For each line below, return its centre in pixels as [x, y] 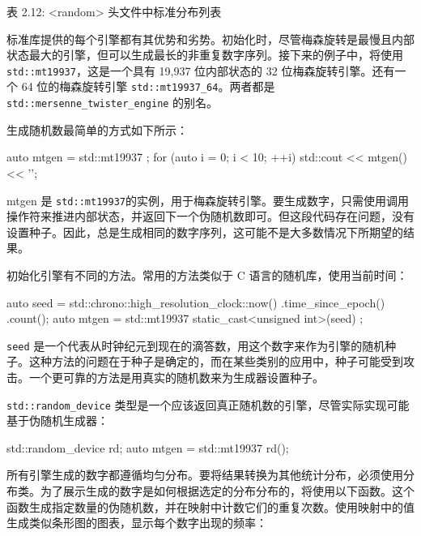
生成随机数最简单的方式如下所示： [97, 129]
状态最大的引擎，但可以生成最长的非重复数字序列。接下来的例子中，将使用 [205, 55]
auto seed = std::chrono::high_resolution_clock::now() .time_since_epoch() [196, 302]
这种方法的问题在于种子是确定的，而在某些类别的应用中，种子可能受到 [216, 361]
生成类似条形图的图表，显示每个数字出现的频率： [137, 523]
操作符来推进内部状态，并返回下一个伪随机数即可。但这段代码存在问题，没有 [210, 216]
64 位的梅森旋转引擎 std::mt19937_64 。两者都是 [148, 86]
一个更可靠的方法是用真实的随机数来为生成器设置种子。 [176, 377]
